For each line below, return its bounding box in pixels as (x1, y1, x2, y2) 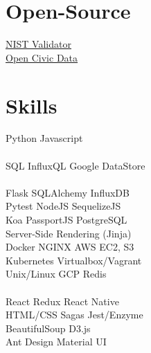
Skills (6, 91, 57, 119)
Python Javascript (6, 131, 83, 145)
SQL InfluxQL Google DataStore (6, 158, 145, 172)
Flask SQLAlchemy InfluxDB (6, 185, 130, 199)
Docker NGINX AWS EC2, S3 (6, 239, 134, 254)
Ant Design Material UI (6, 334, 107, 349)
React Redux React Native (6, 293, 119, 308)
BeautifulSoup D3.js (6, 320, 91, 335)
